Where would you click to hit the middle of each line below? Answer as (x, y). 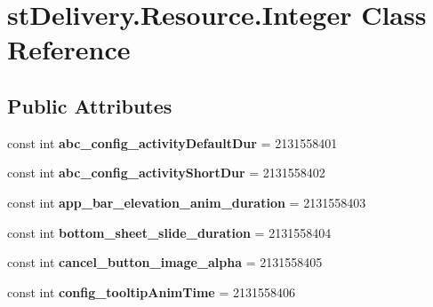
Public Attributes (90, 105)
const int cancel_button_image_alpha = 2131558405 (165, 262)
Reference (69, 49)
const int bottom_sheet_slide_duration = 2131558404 (169, 232)
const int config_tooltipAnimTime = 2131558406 (151, 291)
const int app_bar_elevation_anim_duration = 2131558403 (187, 202)
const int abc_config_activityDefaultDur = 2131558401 (172, 142)
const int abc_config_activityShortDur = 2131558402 (166, 173)
